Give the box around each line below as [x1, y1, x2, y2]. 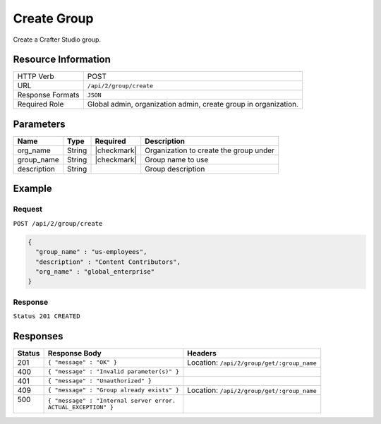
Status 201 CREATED [13, 313, 80, 320]
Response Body [47, 348, 102, 358]
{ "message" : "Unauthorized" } [47, 377, 152, 384]
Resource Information [13, 54, 111, 66]
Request [13, 205, 42, 214]
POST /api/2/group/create [13, 219, 103, 227]
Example [13, 183, 52, 195]
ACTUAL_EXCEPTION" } [47, 403, 114, 411]
